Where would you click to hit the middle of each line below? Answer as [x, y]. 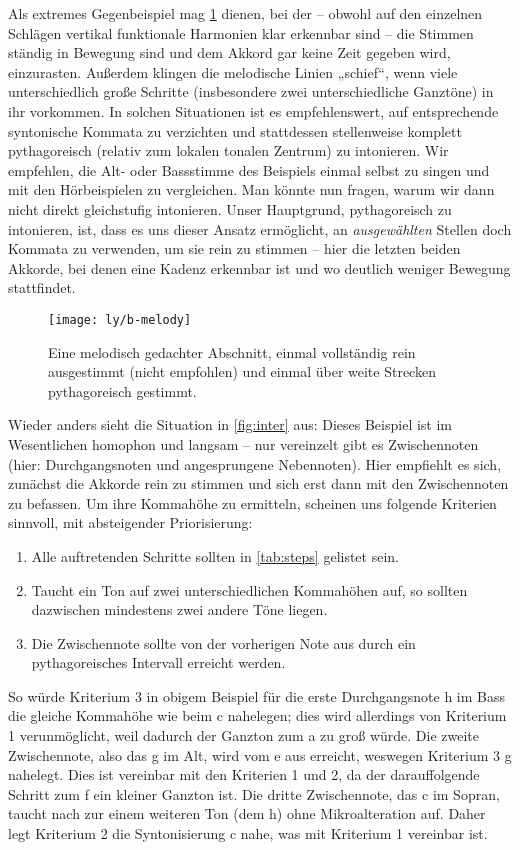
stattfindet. [42, 287]
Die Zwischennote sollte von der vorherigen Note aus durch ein [223, 642]
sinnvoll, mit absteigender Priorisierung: [130, 522]
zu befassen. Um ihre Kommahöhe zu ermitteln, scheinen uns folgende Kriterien [252, 502]
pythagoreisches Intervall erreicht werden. [158, 662]
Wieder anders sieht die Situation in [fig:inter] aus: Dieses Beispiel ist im [230, 424]
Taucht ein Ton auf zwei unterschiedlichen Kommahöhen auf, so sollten [249, 589]
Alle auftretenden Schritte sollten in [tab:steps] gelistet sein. [215, 555]
